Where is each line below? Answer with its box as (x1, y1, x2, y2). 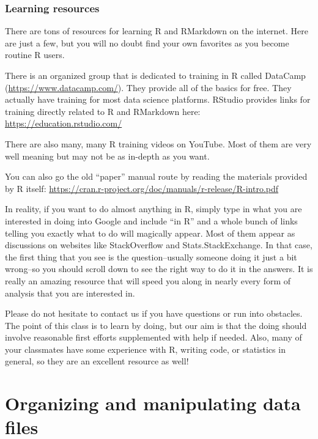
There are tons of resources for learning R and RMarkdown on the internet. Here (5, 24, 309, 37)
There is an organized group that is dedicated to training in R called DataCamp (5, 69, 306, 81)
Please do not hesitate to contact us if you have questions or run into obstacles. (5, 307, 303, 320)
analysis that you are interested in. (5, 286, 135, 299)
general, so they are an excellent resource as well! (5, 355, 189, 367)
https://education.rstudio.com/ (5, 117, 122, 130)
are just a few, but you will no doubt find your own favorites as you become (5, 36, 289, 49)
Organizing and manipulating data (5, 391, 301, 416)
